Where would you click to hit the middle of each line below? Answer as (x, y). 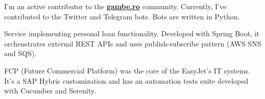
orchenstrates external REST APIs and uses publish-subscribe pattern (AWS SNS (133, 43)
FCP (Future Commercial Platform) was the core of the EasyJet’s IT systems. (127, 70)
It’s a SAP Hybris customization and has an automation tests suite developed (126, 80)
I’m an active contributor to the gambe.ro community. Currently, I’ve (115, 6)
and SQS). (21, 53)
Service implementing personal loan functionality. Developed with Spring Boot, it (132, 33)
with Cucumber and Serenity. (50, 91)
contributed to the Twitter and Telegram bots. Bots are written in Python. (122, 16)
